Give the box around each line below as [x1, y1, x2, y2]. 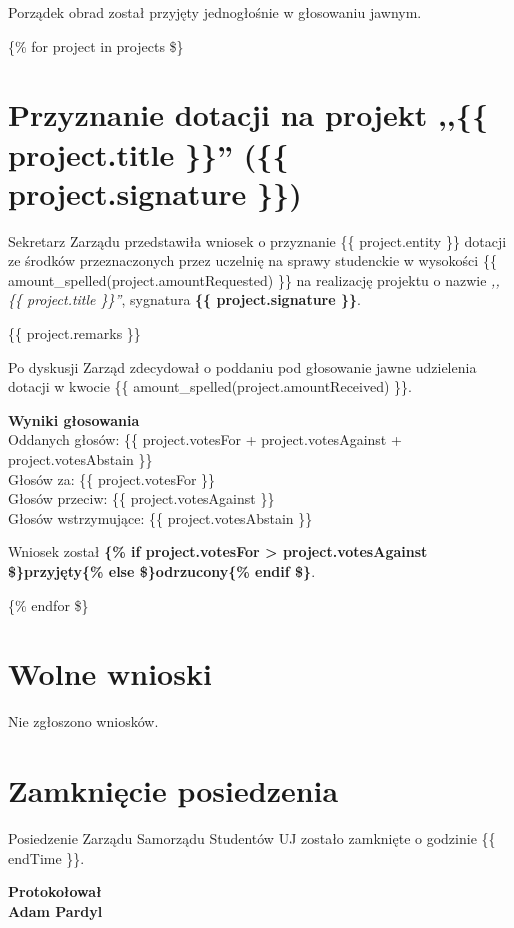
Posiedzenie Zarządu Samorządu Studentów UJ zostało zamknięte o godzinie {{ [8, 828, 496, 849]
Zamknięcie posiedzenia [8, 770, 339, 811]
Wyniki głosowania [8, 409, 140, 430]
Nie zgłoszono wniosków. [8, 711, 159, 732]
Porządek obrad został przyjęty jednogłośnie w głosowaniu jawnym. [8, 2, 422, 22]
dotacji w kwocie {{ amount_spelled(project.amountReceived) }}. [8, 376, 412, 397]
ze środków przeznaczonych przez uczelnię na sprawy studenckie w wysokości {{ [8, 250, 497, 271]
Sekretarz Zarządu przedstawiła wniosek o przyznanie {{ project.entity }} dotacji [8, 230, 507, 251]
